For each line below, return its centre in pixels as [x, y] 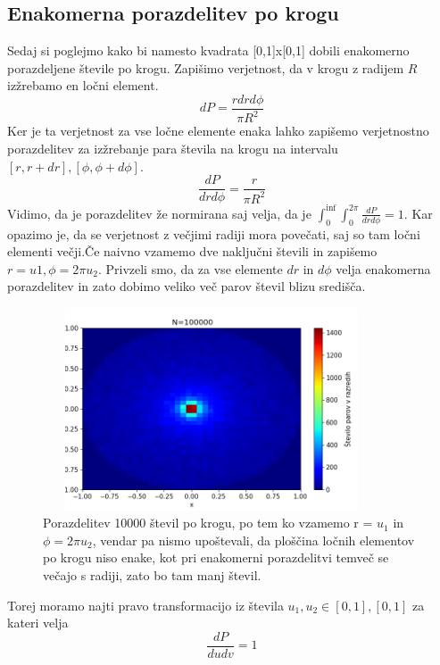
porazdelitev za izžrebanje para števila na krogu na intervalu [173, 148]
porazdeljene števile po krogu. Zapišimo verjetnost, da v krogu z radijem [206, 67]
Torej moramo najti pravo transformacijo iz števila [145, 605]
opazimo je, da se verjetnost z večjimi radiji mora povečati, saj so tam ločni [214, 233]
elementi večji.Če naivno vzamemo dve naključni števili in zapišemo [192, 251]
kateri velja [38, 623]
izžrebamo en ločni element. [83, 85]
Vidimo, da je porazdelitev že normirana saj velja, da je [159, 213]
